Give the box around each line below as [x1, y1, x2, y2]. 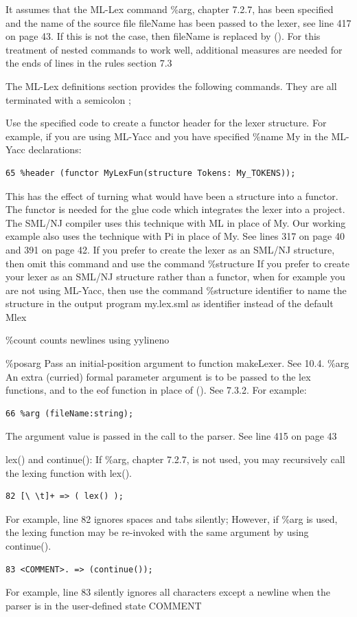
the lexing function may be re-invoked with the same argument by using [5, 525, 309, 539]
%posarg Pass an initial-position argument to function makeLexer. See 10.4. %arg [5, 356, 349, 370]
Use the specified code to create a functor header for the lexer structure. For [5, 115, 327, 130]
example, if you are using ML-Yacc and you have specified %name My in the [5, 128, 328, 143]
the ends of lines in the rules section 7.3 [5, 56, 172, 70]
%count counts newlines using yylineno [5, 333, 170, 347]
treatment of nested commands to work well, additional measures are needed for [5, 42, 343, 56]
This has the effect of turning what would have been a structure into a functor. [5, 188, 338, 203]
